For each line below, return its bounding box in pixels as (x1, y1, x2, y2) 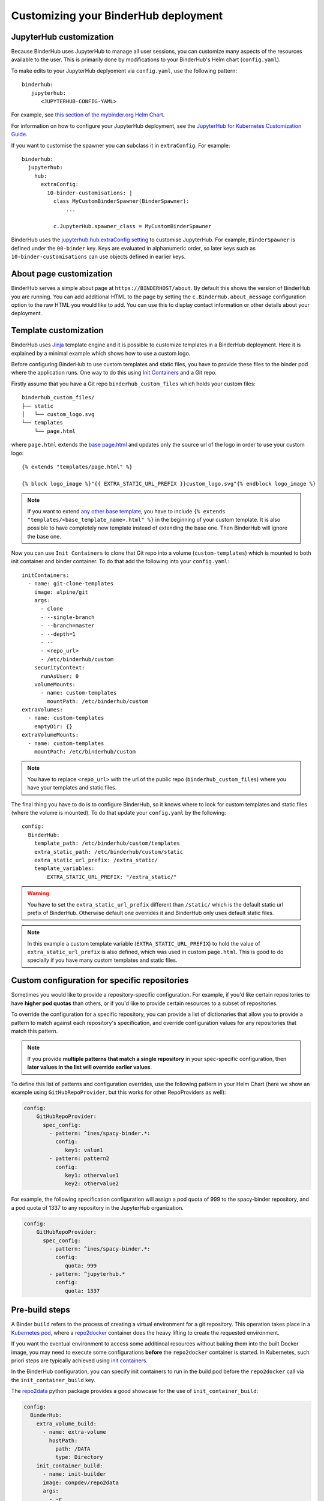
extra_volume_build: (36, 1420, 97, 1427)
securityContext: (34, 664, 85, 671)
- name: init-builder (43, 1471, 106, 1478)
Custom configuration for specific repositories (11, 976, 189, 986)
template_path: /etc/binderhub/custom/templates (34, 840, 180, 847)
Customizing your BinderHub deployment (11, 9, 223, 22)
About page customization (11, 269, 113, 279)
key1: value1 (65, 1147, 103, 1153)
